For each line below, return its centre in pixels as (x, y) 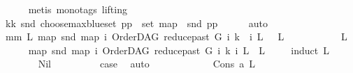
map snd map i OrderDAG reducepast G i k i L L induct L (179, 50)
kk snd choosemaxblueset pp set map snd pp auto (136, 23)
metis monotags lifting (78, 9)
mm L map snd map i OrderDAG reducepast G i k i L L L (176, 36)
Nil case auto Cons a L (146, 64)
